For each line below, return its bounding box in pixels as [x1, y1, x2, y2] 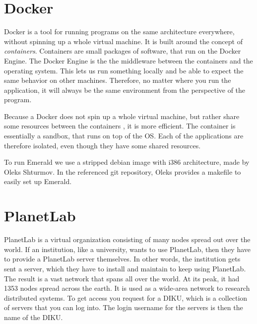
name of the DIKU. [4, 312, 63, 322]
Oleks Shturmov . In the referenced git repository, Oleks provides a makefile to [4, 166, 241, 177]
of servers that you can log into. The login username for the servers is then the [4, 302, 243, 313]
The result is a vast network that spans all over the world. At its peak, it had [4, 273, 240, 283]
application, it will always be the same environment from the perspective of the [4, 84, 246, 95]
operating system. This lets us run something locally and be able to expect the [4, 65, 244, 75]
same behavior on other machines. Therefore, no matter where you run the [4, 75, 231, 85]
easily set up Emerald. [4, 176, 72, 187]
